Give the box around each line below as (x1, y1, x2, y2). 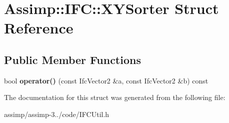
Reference (4, 17, 73, 38)
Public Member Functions (4, 51, 141, 67)
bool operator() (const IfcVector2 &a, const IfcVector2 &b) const (4, 75, 208, 85)
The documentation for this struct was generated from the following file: (4, 92, 225, 102)
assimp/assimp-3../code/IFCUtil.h (4, 108, 109, 119)
